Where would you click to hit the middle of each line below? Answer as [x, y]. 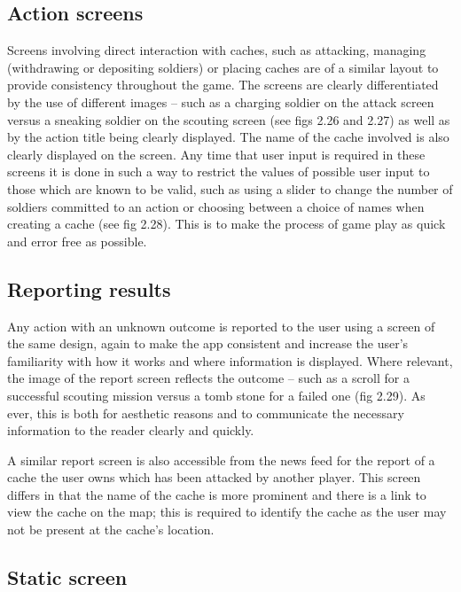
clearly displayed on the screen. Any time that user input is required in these [216, 154]
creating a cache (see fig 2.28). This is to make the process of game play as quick [227, 224]
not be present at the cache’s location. [111, 530]
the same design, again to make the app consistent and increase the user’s [208, 343]
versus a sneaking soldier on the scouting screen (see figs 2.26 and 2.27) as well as [229, 119]
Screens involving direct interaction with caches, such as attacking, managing [217, 50]
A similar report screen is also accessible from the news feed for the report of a [221, 460]
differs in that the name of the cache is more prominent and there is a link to [217, 494]
